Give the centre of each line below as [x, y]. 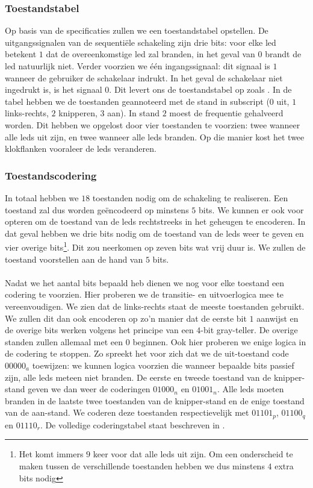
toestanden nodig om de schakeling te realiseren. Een [190, 197]
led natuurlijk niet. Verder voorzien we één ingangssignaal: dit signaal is [138, 66]
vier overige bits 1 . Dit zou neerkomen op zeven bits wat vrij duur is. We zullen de [155, 246]
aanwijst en [277, 318]
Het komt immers [51, 454]
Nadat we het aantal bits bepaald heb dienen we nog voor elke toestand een [145, 282]
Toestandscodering [51, 175]
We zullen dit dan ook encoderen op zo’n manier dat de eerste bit [126, 318]
